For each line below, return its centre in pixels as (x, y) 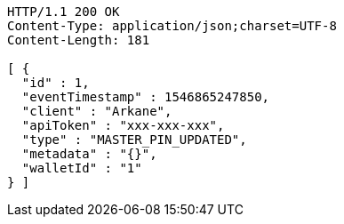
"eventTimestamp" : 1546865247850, (146, 97)
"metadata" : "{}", (89, 154)
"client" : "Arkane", (97, 111)
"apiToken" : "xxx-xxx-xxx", (123, 125)
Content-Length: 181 (79, 40)
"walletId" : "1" (82, 168)
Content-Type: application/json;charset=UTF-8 (172, 26)
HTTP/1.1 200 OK (64, 12)
